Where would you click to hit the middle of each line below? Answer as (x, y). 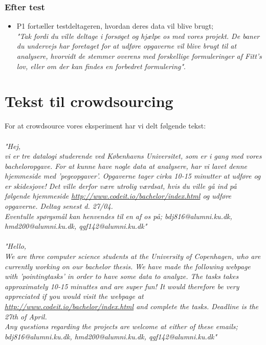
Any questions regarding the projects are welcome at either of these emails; (121, 326)
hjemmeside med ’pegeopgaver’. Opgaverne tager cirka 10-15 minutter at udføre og (133, 176)
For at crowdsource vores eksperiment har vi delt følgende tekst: (105, 126)
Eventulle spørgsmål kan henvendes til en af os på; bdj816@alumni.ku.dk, (118, 216)
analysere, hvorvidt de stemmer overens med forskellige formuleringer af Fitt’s (139, 56)
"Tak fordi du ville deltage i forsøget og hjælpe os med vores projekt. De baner (138, 36)
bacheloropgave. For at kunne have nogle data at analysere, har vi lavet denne (126, 166)
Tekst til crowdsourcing (89, 101)
